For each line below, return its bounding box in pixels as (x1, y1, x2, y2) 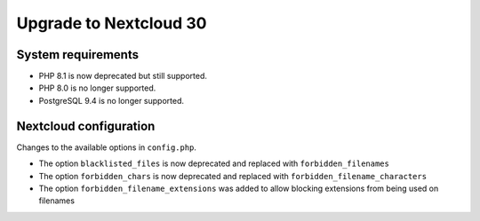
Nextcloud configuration (16, 118, 156, 133)
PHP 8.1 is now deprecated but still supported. (38, 71, 208, 82)
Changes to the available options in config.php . (16, 142, 197, 153)
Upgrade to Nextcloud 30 (16, 13, 207, 33)
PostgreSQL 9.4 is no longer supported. (38, 95, 185, 106)
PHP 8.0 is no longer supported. (38, 83, 156, 93)
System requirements (16, 47, 140, 62)
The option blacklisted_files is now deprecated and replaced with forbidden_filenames (38, 158, 390, 169)
